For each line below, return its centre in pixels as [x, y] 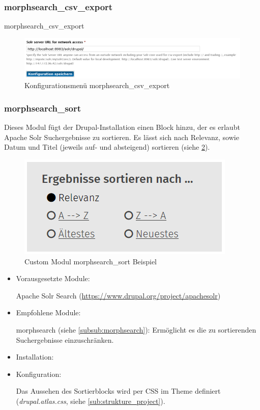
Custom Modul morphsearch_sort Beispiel [91, 261]
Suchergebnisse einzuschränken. [65, 339]
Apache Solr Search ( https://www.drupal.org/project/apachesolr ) [118, 295]
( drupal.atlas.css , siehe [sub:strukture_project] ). [91, 401]
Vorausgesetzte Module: [53, 278]
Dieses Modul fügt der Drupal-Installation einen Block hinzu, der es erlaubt [122, 127]
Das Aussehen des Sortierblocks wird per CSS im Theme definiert [118, 391]
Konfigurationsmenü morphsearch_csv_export [97, 85]
